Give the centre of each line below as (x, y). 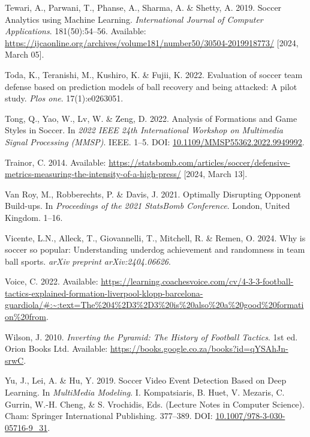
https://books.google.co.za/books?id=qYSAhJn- (199, 348)
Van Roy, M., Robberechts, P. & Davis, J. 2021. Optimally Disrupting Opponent (153, 194)
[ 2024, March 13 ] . (216, 174)
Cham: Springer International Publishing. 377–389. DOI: (109, 416)
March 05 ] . (25, 54)
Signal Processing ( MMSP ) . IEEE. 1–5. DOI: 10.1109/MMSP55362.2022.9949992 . (155, 141)
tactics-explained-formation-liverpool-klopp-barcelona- (104, 293)
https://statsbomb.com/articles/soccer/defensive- (199, 162)
